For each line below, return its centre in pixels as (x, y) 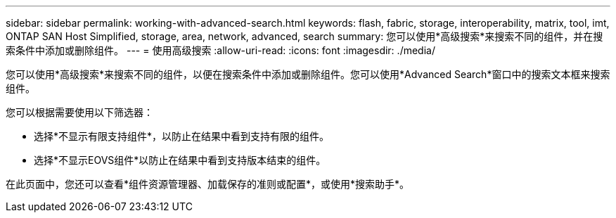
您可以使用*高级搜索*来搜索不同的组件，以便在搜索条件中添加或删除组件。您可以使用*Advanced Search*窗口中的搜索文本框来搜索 (308, 74)
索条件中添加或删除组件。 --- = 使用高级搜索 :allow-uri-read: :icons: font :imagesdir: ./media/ (220, 50)
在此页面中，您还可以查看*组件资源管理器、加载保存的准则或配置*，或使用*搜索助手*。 (208, 184)
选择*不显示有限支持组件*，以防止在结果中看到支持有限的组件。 (182, 136)
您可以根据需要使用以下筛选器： (79, 112)
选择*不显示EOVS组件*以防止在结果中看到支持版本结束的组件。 (180, 160)
